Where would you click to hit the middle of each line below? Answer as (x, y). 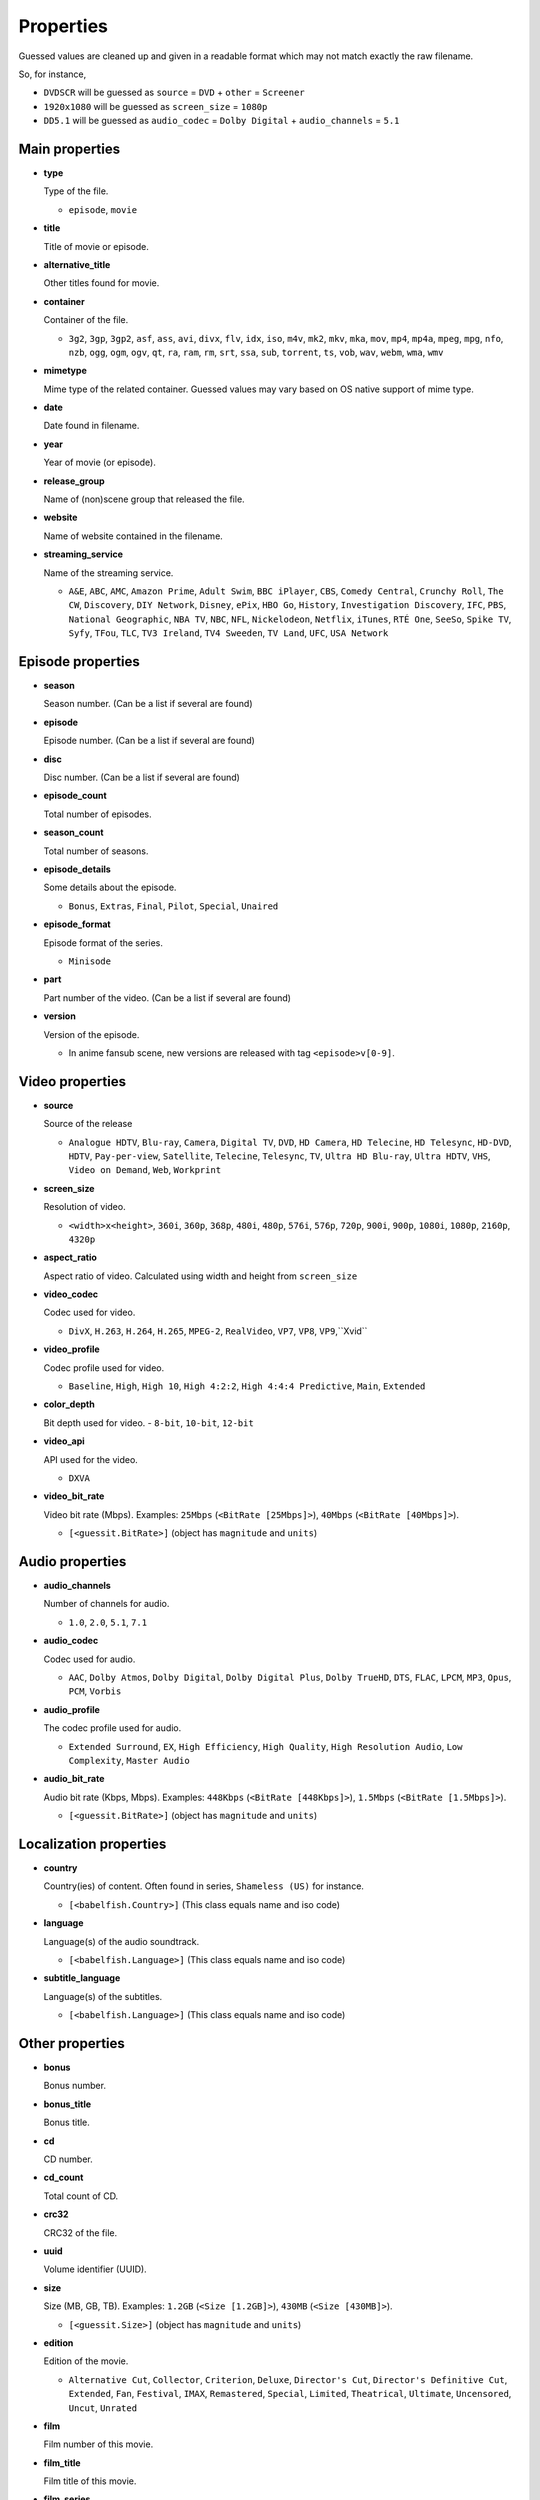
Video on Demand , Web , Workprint (145, 1170)
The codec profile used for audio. (112, 1728)
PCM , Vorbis (95, 1691)
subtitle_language (82, 1978)
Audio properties (72, 1561)
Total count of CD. (81, 2196)
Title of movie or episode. (96, 246)
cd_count (63, 2177)
